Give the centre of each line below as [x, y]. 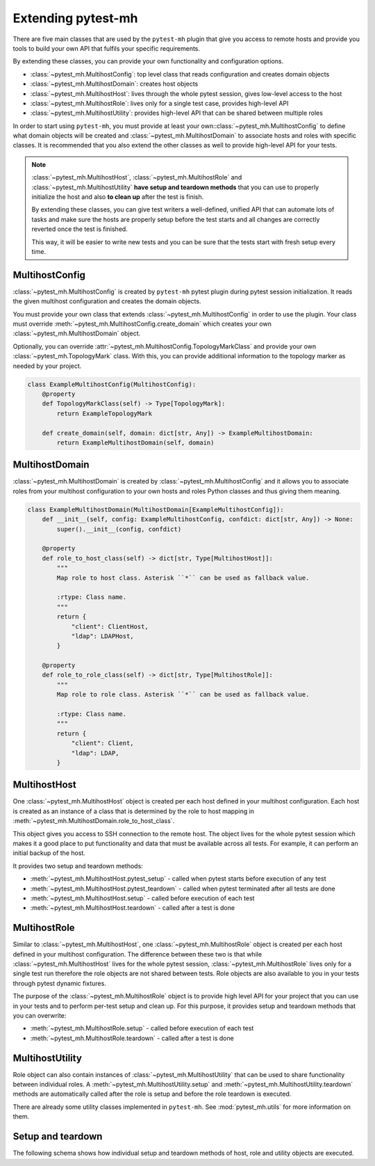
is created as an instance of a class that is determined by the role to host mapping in [134, 811]
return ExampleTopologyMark [105, 413]
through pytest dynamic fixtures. [60, 983]
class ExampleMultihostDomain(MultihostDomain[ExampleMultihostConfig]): [156, 509]
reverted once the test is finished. [80, 229]
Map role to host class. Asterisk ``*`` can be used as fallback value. [183, 578]
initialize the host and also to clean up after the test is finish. [118, 197]
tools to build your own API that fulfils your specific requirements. [107, 48]
